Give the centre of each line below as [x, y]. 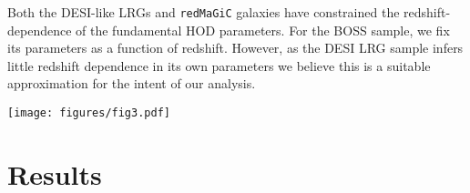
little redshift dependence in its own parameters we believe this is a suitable [219, 65]
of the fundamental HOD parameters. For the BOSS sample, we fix [263, 30]
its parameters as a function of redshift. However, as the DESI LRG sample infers [235, 48]
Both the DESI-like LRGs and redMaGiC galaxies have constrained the [204, 12]
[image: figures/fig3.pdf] [89, 113]
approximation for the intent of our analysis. [132, 83]
